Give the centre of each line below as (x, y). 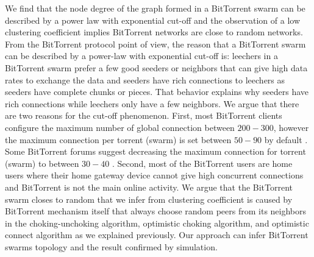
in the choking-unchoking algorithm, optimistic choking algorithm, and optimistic (157, 223)
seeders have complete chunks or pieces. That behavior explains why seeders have (157, 92)
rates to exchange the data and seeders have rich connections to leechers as (145, 79)
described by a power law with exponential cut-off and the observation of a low (153, 20)
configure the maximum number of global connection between (120, 127)
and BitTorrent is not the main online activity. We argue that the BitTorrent (149, 187)
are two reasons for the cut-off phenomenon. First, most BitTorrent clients (144, 115)
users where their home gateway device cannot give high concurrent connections (154, 175)
